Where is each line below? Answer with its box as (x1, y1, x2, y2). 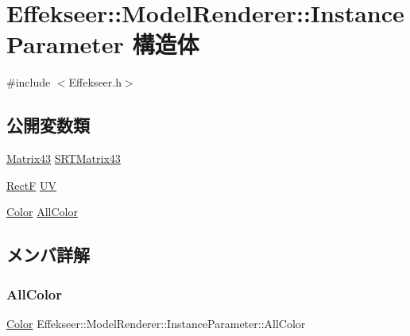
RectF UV (6, 176, 56, 193)
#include (6, 74, 51, 91)
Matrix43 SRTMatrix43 (6, 150, 121, 167)
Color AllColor (6, 203, 78, 220)
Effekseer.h (68, 74, 122, 91)
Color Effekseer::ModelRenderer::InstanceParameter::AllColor (6, 315, 306, 331)
